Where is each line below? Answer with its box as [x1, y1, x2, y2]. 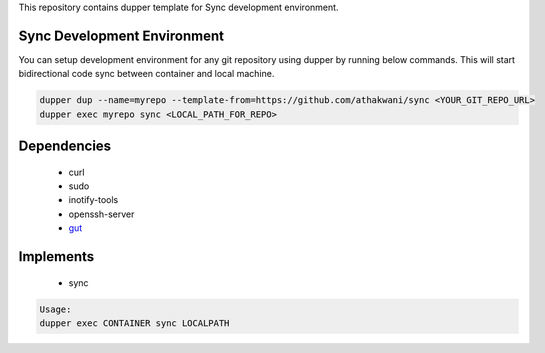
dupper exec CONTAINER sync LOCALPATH [39, 318, 230, 329]
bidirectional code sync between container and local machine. [18, 68, 275, 80]
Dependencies [18, 138, 112, 155]
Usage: [39, 303, 72, 315]
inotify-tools [68, 194, 119, 206]
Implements [18, 248, 95, 265]
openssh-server [68, 208, 135, 220]
